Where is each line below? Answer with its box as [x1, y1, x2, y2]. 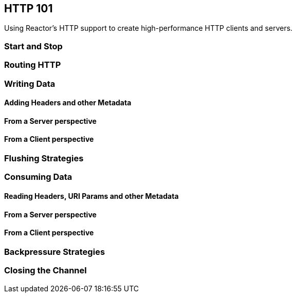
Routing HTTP [4, 60, 61, 70]
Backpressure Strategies [4, 246, 105, 257]
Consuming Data [4, 172, 72, 182]
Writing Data [4, 78, 55, 89]
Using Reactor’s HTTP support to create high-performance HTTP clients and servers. [4, 24, 293, 33]
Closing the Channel [4, 265, 87, 276]
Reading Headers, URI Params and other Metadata [4, 191, 179, 200]
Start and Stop [4, 41, 63, 51]
